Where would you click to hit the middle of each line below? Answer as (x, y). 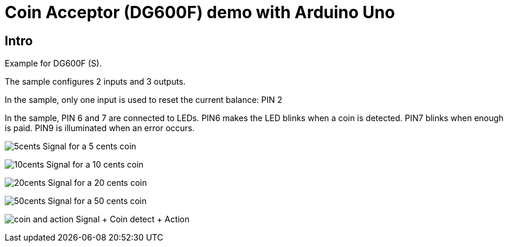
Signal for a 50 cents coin (97, 201)
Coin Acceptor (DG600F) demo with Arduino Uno (200, 12)
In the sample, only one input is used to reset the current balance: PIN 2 (144, 100)
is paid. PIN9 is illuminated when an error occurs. (100, 128)
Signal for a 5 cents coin (89, 146)
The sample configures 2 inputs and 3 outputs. (95, 82)
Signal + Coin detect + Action (133, 219)
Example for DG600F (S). (53, 64)
